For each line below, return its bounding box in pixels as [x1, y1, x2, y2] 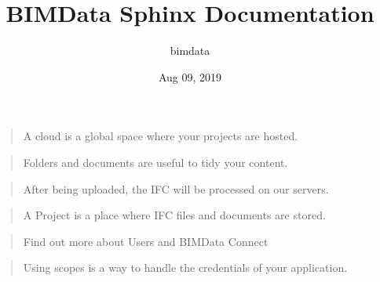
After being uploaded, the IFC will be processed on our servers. [23, 180, 329, 197]
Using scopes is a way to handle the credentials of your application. [23, 259, 348, 276]
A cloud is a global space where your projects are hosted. [23, 128, 298, 144]
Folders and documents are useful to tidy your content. [23, 154, 288, 170]
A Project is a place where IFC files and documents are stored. [23, 207, 326, 223]
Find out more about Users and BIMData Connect [23, 233, 269, 249]
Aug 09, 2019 [158, 68, 222, 85]
